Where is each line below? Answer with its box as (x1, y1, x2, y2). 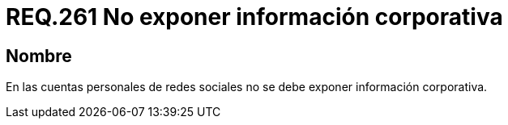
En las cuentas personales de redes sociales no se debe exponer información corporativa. (6, 80, 488, 94)
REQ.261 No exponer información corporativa (6, 3, 503, 31)
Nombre (6, 45, 72, 66)
